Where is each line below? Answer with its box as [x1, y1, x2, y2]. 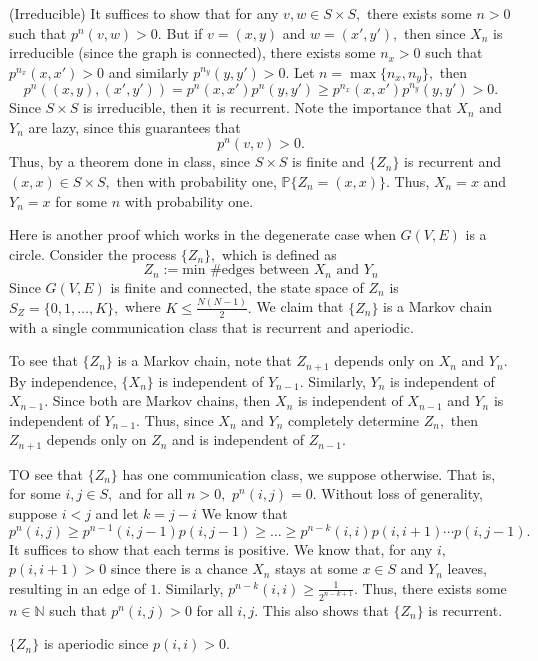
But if [166, 22, 203, 43]
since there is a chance [110, 558, 248, 579]
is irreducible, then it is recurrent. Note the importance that [82, 97, 452, 118]
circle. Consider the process [9, 243, 177, 264]
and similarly [108, 61, 189, 82]
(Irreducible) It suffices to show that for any [9, 3, 279, 23]
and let [95, 503, 139, 524]
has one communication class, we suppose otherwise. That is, [122, 463, 496, 484]
